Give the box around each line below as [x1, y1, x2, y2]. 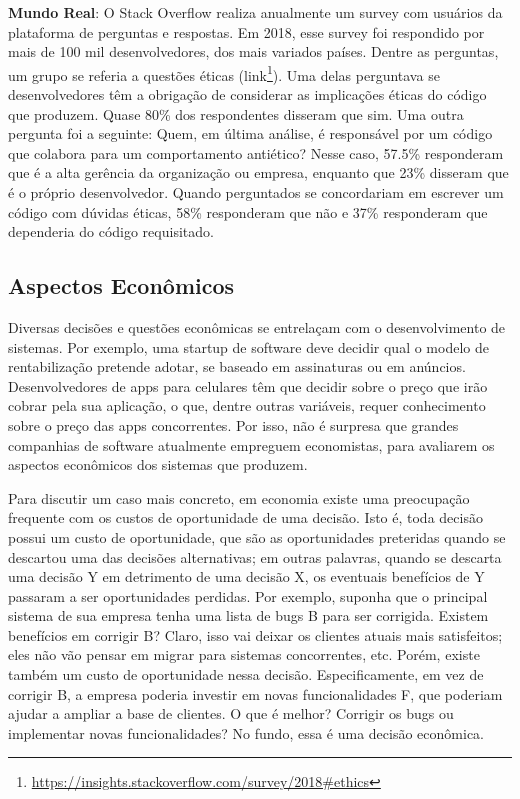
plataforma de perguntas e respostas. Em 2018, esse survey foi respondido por [8, 21, 485, 42]
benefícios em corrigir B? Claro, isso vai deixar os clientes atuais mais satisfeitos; [8, 624, 503, 645]
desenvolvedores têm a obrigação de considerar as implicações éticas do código [8, 84, 487, 105]
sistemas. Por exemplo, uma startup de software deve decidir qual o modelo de [8, 336, 489, 357]
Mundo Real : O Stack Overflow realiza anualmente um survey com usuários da [8, 2, 503, 22]
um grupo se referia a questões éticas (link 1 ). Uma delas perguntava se [8, 61, 440, 85]
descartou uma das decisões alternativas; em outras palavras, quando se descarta [8, 546, 502, 567]
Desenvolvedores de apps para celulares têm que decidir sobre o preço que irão [8, 375, 488, 396]
